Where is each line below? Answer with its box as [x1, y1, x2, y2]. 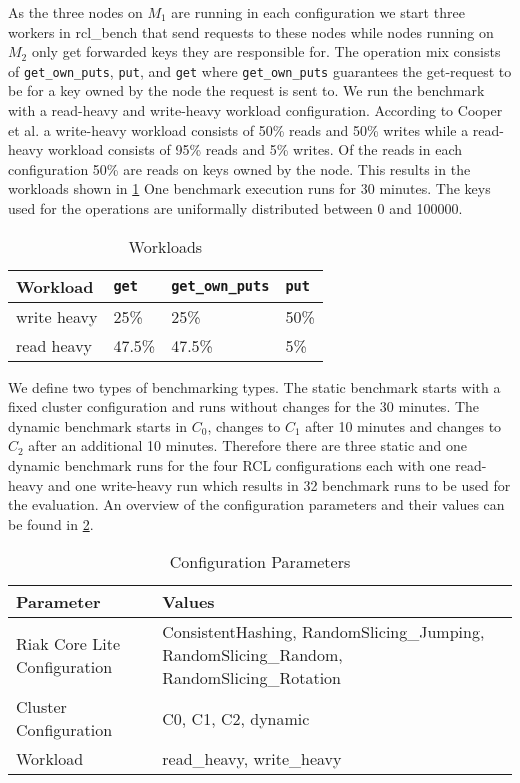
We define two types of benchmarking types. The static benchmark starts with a [8, 376, 501, 397]
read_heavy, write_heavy [162, 747, 342, 771]
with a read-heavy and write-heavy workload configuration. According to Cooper [8, 100, 503, 121]
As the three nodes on [8, 2, 143, 22]
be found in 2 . [8, 513, 94, 534]
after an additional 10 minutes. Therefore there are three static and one [28, 435, 468, 456]
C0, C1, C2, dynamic [162, 706, 310, 730]
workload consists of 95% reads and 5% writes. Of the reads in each [48, 139, 463, 160]
